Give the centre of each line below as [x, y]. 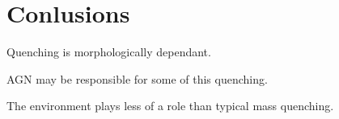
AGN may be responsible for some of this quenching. [137, 78]
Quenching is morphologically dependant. [109, 52]
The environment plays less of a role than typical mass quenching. [170, 106]
